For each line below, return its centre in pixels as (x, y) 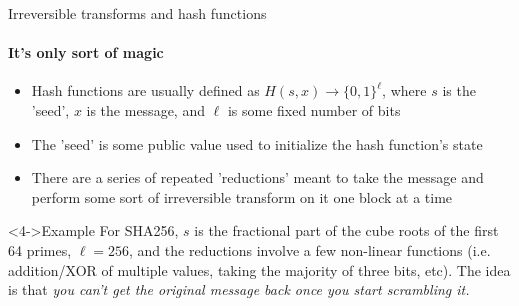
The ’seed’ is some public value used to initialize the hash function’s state (257, 143)
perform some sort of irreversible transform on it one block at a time (242, 196)
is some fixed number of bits (314, 109)
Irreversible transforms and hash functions (137, 13)
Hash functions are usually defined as (145, 90)
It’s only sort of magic (86, 52)
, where (404, 90)
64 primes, (40, 249)
